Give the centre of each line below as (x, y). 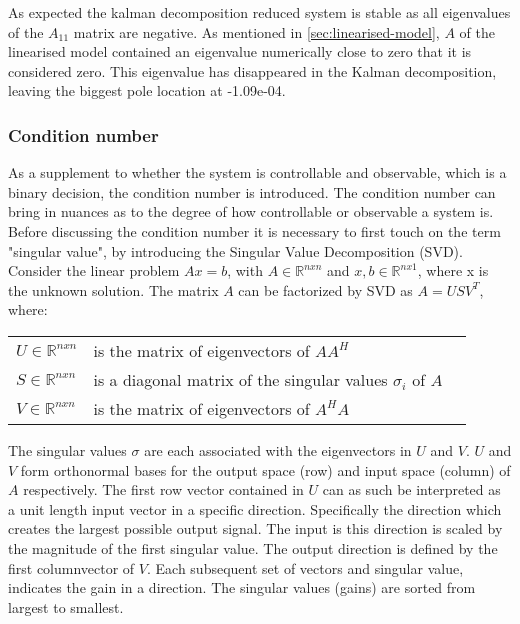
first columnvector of (71, 567)
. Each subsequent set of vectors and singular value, (305, 567)
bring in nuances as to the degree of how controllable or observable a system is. (251, 211)
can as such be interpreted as (411, 489)
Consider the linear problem (94, 270)
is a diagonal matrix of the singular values (240, 379)
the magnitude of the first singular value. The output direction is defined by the (253, 547)
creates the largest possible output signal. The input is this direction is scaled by (255, 528)
